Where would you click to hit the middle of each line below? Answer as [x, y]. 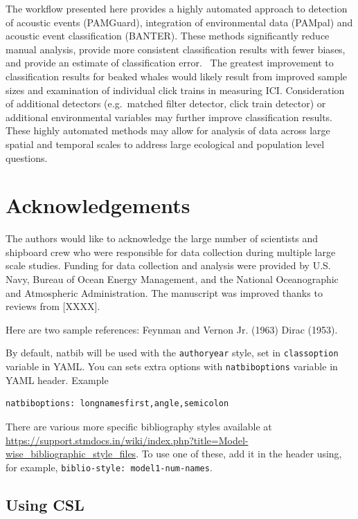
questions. [27, 157]
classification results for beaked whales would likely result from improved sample [177, 76]
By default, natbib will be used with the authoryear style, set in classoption [172, 353]
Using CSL [45, 504]
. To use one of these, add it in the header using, [239, 454]
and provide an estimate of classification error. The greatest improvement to [170, 63]
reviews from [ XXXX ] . [53, 306]
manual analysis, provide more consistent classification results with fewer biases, [176, 49]
